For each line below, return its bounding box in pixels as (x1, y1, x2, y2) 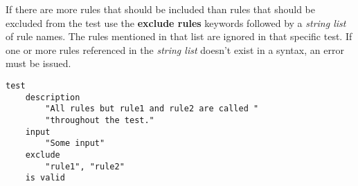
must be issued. (6, 56, 71, 71)
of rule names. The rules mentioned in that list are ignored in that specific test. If (6, 29, 352, 44)
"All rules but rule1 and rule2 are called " (45, 104, 259, 114)
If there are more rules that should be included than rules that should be (6, 2, 315, 16)
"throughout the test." (45, 115, 154, 125)
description (25, 92, 80, 102)
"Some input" (45, 138, 105, 149)
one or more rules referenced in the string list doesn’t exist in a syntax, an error (6, 42, 344, 57)
